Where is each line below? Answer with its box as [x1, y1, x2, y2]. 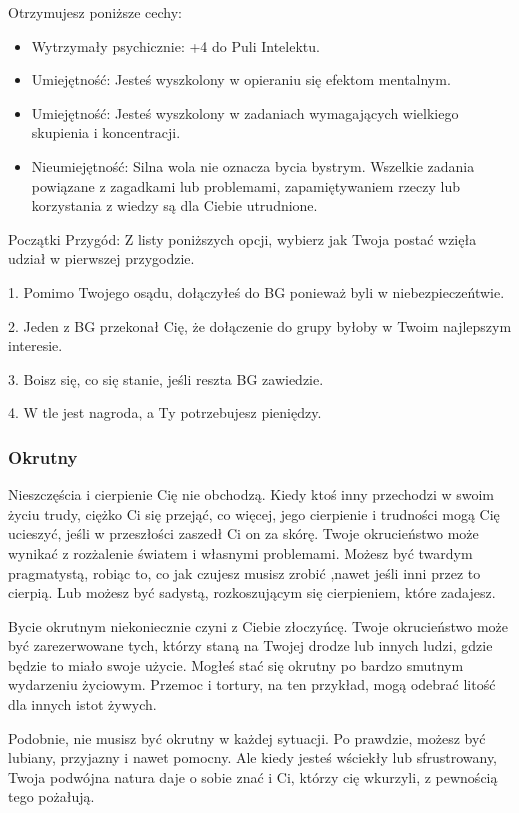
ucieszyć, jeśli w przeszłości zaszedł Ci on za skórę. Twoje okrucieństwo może [8, 523, 479, 544]
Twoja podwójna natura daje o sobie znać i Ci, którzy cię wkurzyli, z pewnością [8, 766, 498, 787]
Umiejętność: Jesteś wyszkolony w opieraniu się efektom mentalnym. [31, 69, 451, 90]
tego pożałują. [8, 786, 95, 807]
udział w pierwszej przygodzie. [8, 248, 195, 269]
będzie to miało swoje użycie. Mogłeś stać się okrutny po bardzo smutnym [8, 654, 464, 675]
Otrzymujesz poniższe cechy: [8, 2, 182, 22]
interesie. [8, 335, 63, 356]
